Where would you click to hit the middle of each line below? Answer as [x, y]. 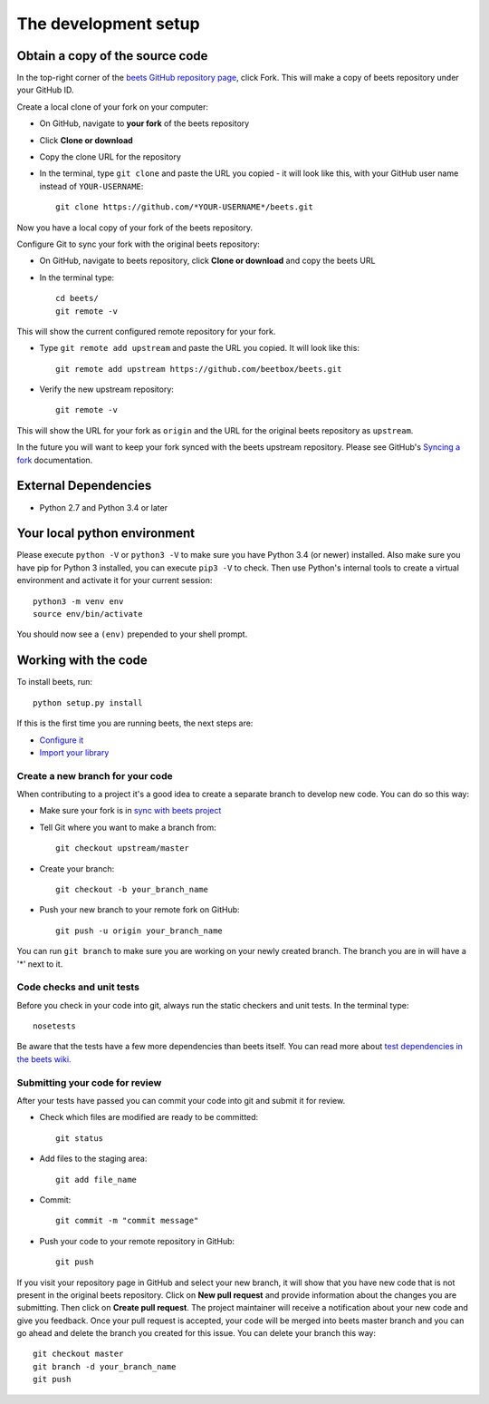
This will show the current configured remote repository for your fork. [146, 331]
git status [80, 1138]
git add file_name [96, 1180]
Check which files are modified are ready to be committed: [149, 1117]
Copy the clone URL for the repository [110, 157]
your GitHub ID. [45, 90]
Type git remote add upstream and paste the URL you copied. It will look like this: [199, 348]
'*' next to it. [40, 964]
